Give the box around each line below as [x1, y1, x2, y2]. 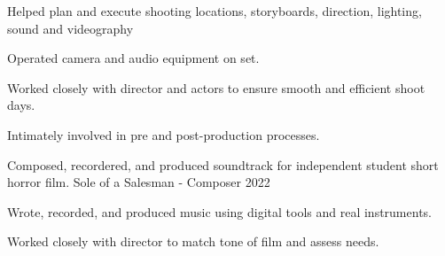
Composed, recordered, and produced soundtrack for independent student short [7, 155, 439, 174]
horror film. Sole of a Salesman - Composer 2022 [7, 173, 270, 191]
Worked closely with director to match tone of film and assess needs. [7, 232, 379, 251]
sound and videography [7, 19, 134, 37]
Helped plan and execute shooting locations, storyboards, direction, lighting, [7, 2, 422, 19]
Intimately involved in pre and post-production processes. [7, 125, 320, 144]
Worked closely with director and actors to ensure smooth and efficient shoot [7, 78, 425, 97]
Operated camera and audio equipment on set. [7, 49, 260, 67]
